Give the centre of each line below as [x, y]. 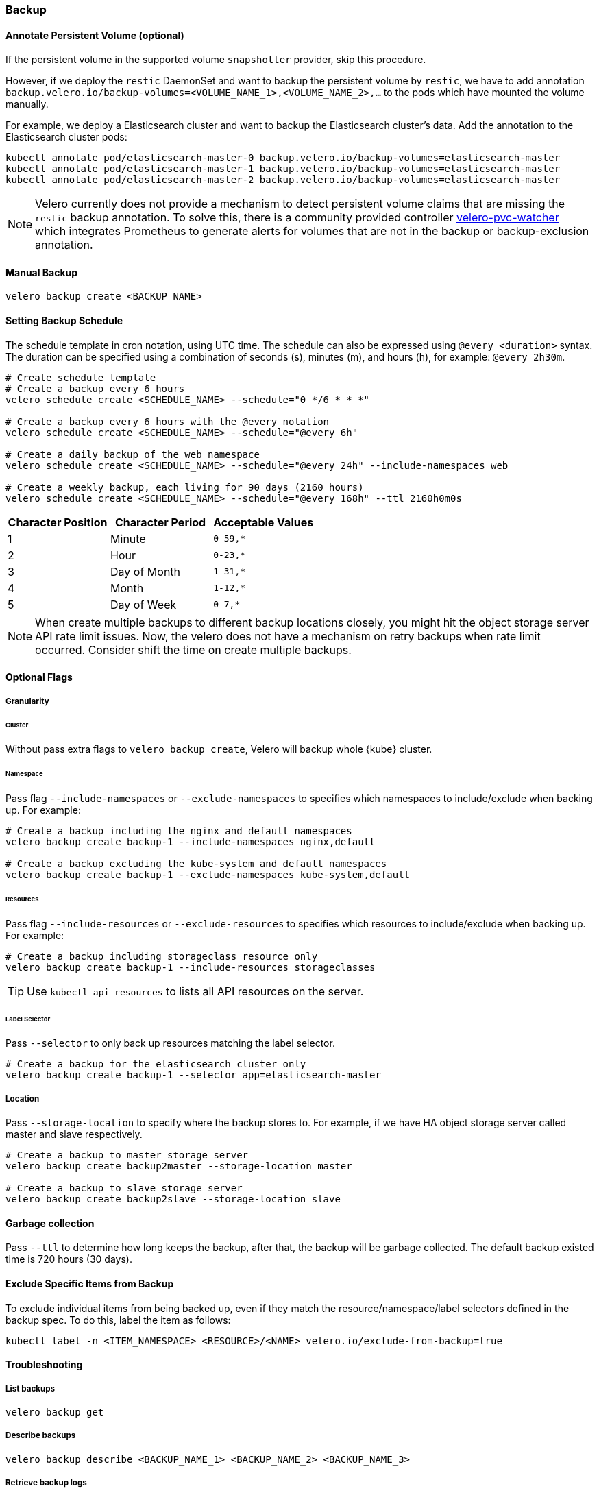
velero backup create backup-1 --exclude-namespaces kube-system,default [208, 875]
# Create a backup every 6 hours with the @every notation [168, 421]
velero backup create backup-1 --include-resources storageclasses [191, 967]
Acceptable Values [264, 522]
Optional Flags [39, 677]
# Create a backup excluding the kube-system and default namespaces [196, 864]
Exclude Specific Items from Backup [90, 1284]
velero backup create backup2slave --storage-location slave [173, 1199]
